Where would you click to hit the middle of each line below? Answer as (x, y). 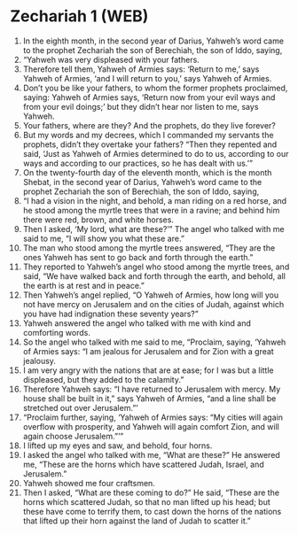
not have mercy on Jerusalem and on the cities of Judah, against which (153, 304)
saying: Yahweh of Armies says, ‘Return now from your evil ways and (149, 97)
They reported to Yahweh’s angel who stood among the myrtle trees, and (156, 267)
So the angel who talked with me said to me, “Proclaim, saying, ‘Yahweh (154, 342)
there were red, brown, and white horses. (98, 220)
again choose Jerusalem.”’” (73, 436)
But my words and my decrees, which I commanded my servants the (148, 135)
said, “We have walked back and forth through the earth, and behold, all (154, 275)
